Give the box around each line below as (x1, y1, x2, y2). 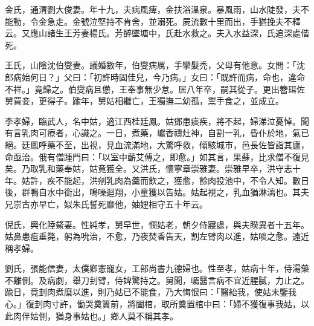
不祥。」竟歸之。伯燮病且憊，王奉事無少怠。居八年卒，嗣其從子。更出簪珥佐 (5, 82, 305, 95)
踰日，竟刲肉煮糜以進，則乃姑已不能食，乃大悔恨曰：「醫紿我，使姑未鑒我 (5, 285, 296, 298)
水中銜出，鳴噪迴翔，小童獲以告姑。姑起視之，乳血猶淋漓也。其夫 (46, 186, 309, 198)
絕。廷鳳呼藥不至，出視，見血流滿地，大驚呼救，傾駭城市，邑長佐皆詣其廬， (5, 138, 309, 151)
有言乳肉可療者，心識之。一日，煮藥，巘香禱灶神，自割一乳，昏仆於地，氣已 (5, 126, 309, 139)
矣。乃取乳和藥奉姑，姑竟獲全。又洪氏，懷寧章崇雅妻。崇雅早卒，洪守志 (5, 162, 292, 175)
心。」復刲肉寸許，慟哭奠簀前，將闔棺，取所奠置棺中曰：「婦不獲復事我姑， (5, 298, 301, 310)
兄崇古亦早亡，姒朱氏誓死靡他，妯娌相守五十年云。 (5, 197, 208, 210)
